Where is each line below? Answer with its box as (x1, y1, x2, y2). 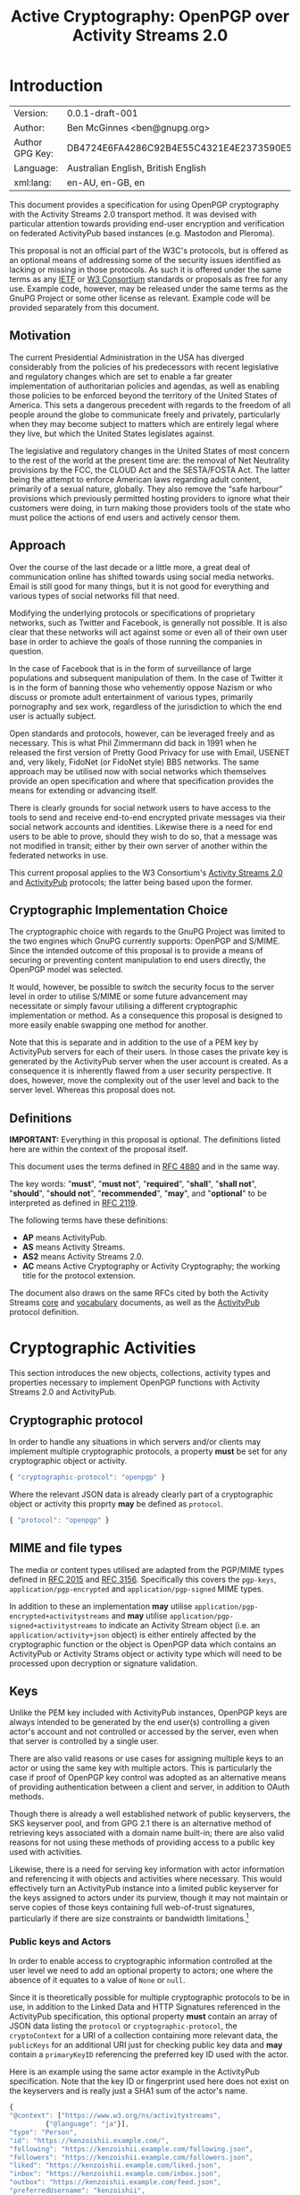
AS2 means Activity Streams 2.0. (21, 1251, 145, 1262)
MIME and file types (9, 1541, 122, 1556)
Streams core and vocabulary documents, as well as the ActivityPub (9, 1297, 261, 1308)
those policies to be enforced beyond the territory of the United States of (9, 389, 279, 400)
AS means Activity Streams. (21, 1242, 126, 1252)
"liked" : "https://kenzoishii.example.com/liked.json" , (9, 2161, 221, 2170)
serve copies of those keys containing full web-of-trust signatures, (9, 1902, 255, 1913)
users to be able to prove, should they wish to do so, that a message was (9, 831, 279, 841)
